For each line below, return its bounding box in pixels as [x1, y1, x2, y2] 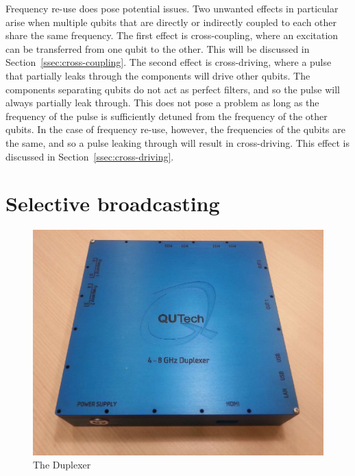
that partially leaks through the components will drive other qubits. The [5, 68, 310, 82]
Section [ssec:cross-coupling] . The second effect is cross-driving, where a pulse [5, 55, 332, 69]
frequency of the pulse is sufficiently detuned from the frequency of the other [5, 108, 328, 123]
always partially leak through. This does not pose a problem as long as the [5, 95, 319, 110]
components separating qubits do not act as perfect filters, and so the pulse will [5, 82, 340, 96]
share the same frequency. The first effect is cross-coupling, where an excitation [5, 28, 339, 43]
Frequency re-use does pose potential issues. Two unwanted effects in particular [5, 1, 339, 15]
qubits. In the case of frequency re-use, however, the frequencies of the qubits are [5, 122, 345, 136]
